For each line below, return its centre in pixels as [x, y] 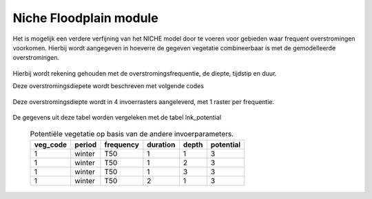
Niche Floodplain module [85, 18]
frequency [122, 145]
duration [161, 145]
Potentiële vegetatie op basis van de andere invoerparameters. [132, 134]
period [86, 145]
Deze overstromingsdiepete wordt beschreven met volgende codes [108, 86]
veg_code [51, 145]
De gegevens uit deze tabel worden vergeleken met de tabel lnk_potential [117, 117]
